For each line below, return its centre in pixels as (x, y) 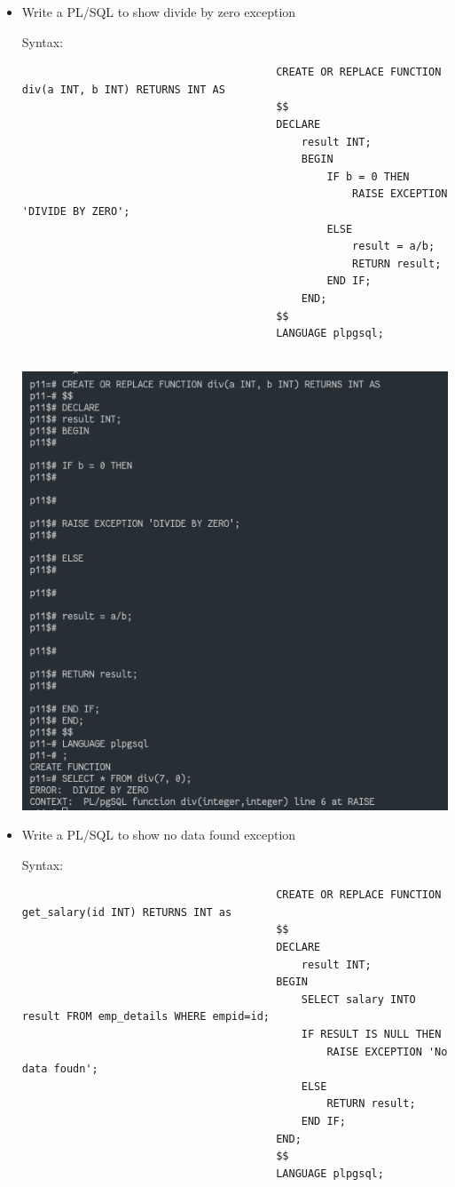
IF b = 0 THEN (368, 176)
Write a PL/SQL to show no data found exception (159, 835)
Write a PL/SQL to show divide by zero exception (159, 12)
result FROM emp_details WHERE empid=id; (145, 1017)
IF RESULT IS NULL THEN (371, 1035)
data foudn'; (60, 1069)
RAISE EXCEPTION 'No (387, 1052)
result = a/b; (394, 247)
